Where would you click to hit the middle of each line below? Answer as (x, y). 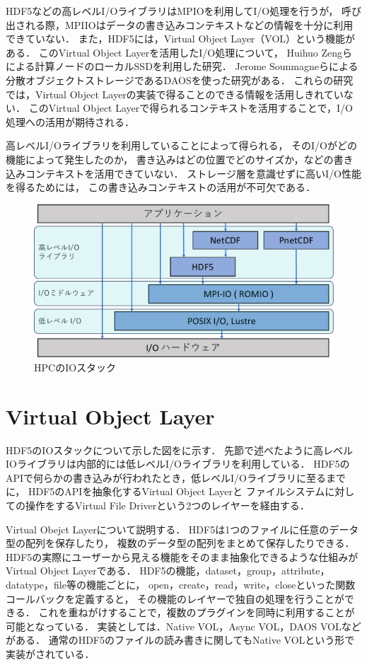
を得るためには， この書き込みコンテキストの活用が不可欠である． (161, 187)
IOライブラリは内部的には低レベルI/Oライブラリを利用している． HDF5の (178, 464)
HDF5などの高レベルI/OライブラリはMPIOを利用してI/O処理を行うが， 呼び (183, 11)
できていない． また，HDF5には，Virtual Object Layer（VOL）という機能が (181, 39)
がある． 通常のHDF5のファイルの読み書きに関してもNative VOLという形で (180, 640)
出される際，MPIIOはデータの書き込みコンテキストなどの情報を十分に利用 (180, 24)
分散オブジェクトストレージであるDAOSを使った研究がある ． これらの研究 (180, 80)
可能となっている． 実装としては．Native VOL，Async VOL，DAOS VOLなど (183, 626)
